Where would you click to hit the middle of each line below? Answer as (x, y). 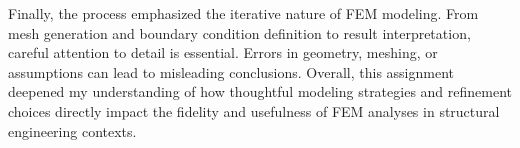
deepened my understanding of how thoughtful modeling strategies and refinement (260, 91)
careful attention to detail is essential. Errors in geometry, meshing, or (223, 52)
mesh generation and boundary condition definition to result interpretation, (239, 32)
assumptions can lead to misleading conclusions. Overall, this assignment (231, 71)
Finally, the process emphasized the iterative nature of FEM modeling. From (243, 13)
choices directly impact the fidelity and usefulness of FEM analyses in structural (254, 110)
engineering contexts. (72, 130)
